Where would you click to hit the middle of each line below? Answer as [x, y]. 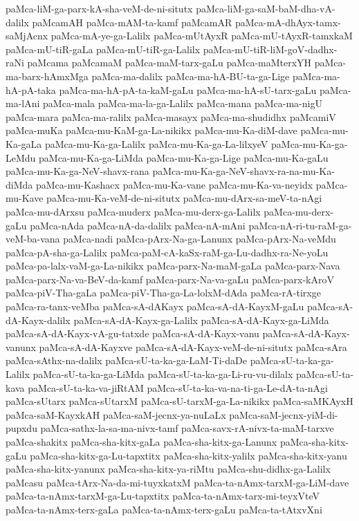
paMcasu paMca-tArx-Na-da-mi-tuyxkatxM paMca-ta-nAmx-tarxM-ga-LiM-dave [177, 482]
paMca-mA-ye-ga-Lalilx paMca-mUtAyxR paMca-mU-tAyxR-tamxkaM [202, 36]
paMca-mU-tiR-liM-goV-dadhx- [270, 49]
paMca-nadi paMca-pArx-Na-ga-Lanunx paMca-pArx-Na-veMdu [200, 239]
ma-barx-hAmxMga [47, 76]
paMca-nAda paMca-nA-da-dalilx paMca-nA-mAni [138, 225]
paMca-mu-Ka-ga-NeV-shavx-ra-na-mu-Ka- [243, 171]
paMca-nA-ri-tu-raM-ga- [300, 225]
